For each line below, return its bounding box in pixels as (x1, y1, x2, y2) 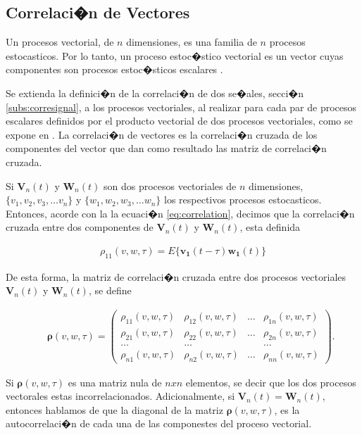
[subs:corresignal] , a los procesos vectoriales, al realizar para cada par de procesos (6, 99, 357, 114)
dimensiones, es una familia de (126, 34, 257, 49)
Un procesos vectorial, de (6, 34, 114, 49)
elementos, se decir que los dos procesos (185, 374, 356, 389)
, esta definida (239, 220, 301, 234)
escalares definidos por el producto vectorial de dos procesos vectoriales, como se (6, 113, 353, 128)
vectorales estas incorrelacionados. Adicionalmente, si (6, 389, 235, 403)
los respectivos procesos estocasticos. (164, 192, 322, 207)
